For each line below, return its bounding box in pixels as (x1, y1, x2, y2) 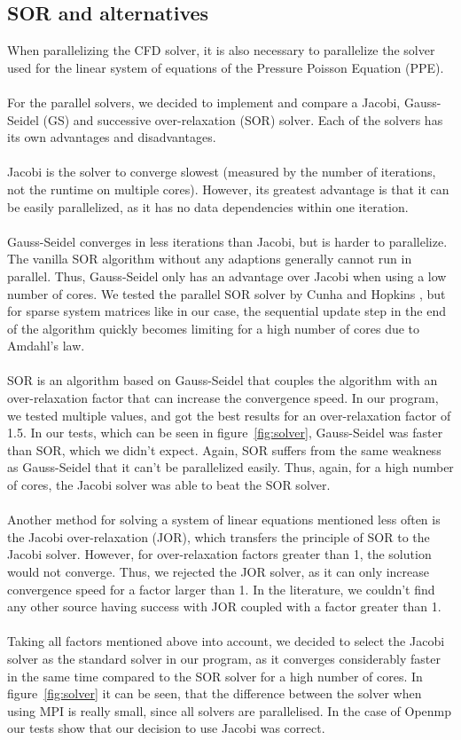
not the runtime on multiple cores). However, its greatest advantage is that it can (7, 179, 449, 198)
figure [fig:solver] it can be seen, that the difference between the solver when (7, 684, 422, 703)
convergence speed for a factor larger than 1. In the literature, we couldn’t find (7, 579, 435, 598)
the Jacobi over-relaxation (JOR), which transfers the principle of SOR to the (7, 527, 430, 546)
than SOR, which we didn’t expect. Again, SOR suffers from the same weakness (7, 440, 441, 459)
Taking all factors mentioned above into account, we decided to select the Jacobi (7, 632, 445, 650)
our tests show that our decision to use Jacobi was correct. (7, 719, 325, 737)
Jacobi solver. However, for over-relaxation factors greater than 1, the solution (7, 545, 432, 563)
